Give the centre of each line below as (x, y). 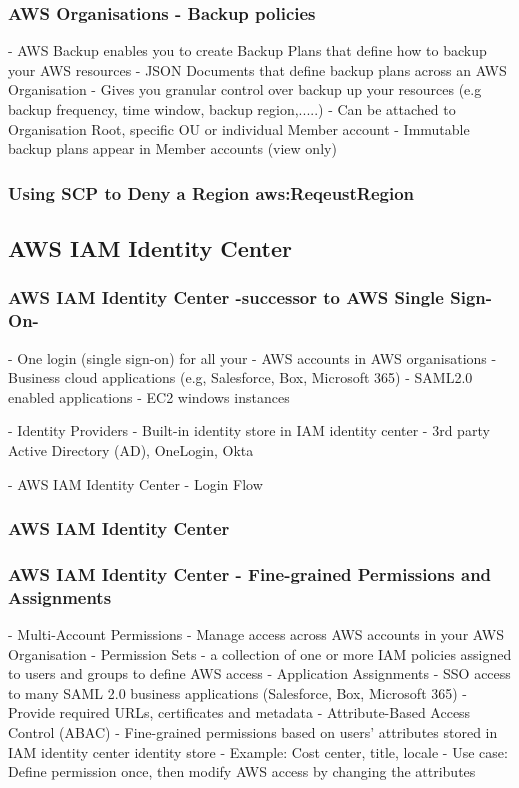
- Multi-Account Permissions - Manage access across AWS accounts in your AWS (256, 634)
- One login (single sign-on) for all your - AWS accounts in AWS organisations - (252, 357)
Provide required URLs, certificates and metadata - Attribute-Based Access (239, 712)
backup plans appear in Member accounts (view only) (172, 148)
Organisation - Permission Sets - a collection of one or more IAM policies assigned (260, 653)
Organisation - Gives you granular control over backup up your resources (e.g (245, 89)
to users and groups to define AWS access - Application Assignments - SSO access (259, 673)
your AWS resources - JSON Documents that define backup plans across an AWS (257, 69)
